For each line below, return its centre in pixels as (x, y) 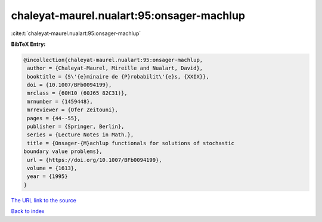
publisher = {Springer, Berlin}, (76, 127)
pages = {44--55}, (54, 118)
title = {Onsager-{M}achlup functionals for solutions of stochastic (131, 143)
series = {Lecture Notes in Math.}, (80, 135)
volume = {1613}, (52, 168)
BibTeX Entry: (28, 44)
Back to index (28, 211)
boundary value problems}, (63, 151)
